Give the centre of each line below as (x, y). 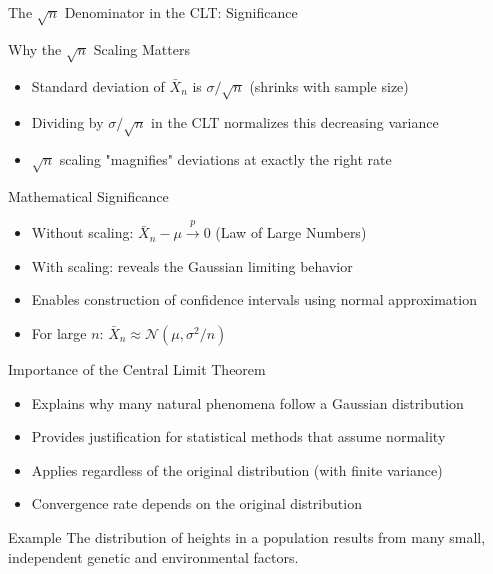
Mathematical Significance (88, 195)
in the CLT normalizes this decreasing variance (295, 122)
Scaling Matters (141, 48)
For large (59, 333)
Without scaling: (82, 232)
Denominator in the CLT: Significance (181, 12)
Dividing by (67, 122)
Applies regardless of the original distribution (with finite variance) (237, 469)
